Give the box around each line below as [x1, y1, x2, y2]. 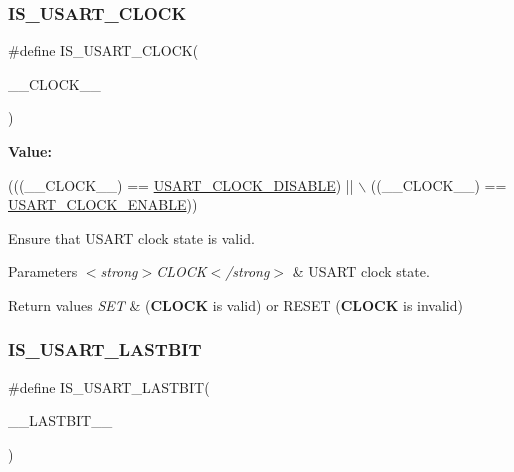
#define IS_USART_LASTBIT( [8, 376, 210, 397]
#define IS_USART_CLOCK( [8, 40, 199, 61]
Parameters [8, 261, 78, 282]
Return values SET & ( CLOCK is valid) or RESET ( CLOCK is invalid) [8, 294, 463, 315]
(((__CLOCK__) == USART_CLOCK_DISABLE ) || [8, 174, 354, 195]
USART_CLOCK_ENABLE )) [8, 194, 198, 215]
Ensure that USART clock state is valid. [8, 227, 255, 248]
